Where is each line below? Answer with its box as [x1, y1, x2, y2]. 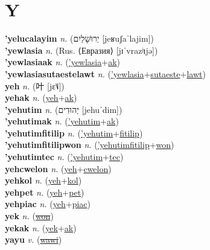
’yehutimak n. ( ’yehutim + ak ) [5, 115, 119, 127]
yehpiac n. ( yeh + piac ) [5, 197, 91, 210]
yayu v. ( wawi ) [5, 233, 62, 246]
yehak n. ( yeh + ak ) [5, 91, 77, 104]
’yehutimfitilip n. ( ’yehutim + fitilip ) [5, 126, 143, 139]
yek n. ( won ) [5, 210, 54, 222]
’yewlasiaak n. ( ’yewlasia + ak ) [5, 56, 121, 68]
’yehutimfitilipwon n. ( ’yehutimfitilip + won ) [5, 138, 174, 151]
